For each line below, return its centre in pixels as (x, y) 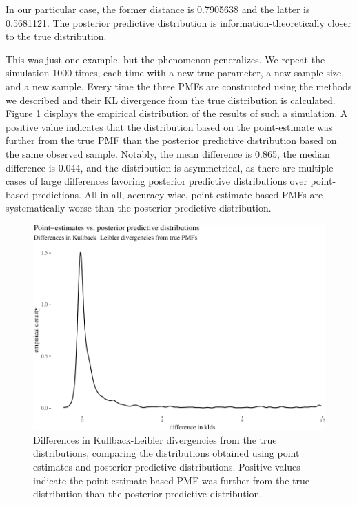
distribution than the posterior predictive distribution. (148, 494)
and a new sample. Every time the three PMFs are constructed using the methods (179, 86)
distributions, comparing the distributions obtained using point (166, 453)
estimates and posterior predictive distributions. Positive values (167, 467)
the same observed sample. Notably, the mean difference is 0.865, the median (168, 153)
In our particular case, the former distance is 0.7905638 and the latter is (158, 9)
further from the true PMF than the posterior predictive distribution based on (171, 140)
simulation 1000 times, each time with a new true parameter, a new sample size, (175, 73)
